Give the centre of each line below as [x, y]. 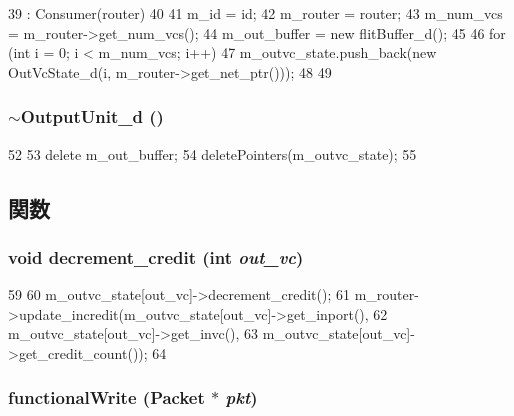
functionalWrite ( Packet [106, 397]
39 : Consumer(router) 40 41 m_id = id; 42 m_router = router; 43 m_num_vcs [255, 13]
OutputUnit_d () [92, 116]
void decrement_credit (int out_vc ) [156, 256]
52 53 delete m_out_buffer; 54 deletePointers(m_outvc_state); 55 [212, 153]
